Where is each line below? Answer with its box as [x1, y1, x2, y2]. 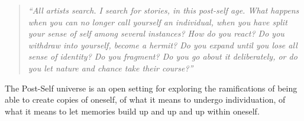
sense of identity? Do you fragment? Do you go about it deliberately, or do [28, 50, 297, 63]
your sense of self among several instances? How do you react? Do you [28, 27, 284, 40]
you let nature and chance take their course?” [28, 61, 193, 74]
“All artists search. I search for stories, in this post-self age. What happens [28, 4, 299, 16]
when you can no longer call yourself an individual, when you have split [28, 15, 287, 28]
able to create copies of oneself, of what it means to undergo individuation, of [5, 93, 286, 106]
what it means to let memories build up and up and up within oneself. [5, 104, 260, 117]
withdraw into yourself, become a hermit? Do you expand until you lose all [28, 38, 297, 51]
